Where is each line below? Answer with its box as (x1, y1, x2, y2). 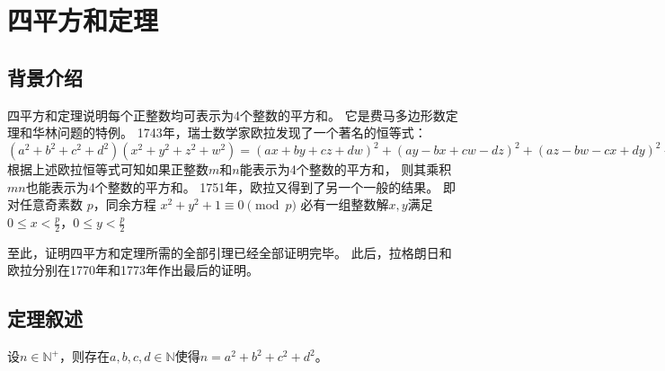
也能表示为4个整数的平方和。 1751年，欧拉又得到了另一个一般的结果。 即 (25, 177, 457, 196)
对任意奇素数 (7, 195, 83, 214)
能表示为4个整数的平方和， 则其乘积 (239, 160, 452, 179)
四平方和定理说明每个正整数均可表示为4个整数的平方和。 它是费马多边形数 (7, 105, 446, 124)
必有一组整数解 (300, 195, 389, 214)
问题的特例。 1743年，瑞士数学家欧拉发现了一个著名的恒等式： (57, 123, 427, 142)
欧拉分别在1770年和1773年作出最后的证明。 (7, 261, 259, 279)
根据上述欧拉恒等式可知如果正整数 (7, 160, 208, 179)
